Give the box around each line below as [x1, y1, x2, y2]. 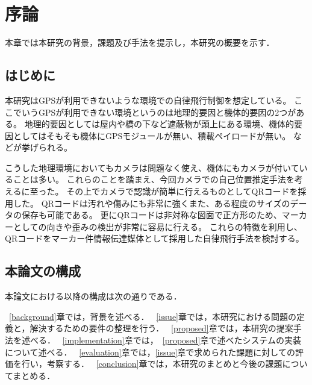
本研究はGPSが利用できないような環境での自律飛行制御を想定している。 [5, 93, 292, 106]
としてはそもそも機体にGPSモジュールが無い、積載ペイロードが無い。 [13, 129, 291, 142]
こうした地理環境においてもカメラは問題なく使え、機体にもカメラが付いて [5, 161, 299, 174]
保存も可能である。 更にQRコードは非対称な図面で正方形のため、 [21, 208, 282, 221]
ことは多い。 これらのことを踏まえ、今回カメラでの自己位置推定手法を [13, 173, 295, 186]
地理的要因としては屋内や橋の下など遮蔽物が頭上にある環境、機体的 [24, 117, 294, 130]
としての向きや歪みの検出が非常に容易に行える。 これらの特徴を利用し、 [13, 220, 302, 233]
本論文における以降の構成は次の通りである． [5, 290, 182, 302]
